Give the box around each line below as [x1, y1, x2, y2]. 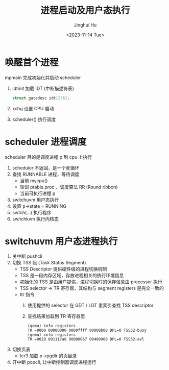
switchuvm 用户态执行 [12, 196, 59, 203]
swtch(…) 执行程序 [12, 209, 52, 215]
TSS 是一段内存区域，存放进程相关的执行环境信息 [19, 273, 124, 279]
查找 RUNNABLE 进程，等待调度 [12, 171, 80, 177]
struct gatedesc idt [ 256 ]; [12, 95, 70, 101]
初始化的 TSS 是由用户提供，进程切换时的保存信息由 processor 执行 [19, 279, 162, 285]
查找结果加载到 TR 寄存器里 [27, 313, 85, 319]
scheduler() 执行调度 [12, 116, 56, 122]
